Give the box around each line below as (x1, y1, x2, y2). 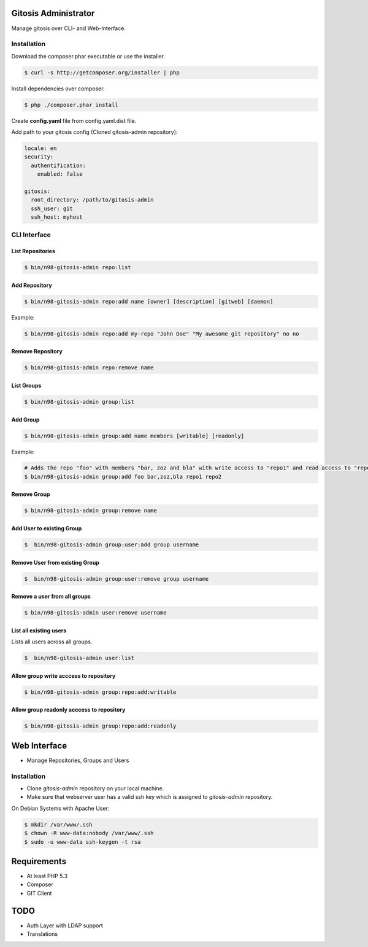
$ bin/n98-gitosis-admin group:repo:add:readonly (24, 723, 177, 729)
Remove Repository (11, 348, 63, 355)
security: (24, 154, 54, 160)
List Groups (11, 382, 42, 389)
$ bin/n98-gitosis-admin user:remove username (24, 609, 167, 616)
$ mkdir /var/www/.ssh (24, 821, 93, 828)
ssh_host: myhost (31, 214, 83, 221)
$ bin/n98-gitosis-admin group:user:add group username (24, 541, 199, 548)
